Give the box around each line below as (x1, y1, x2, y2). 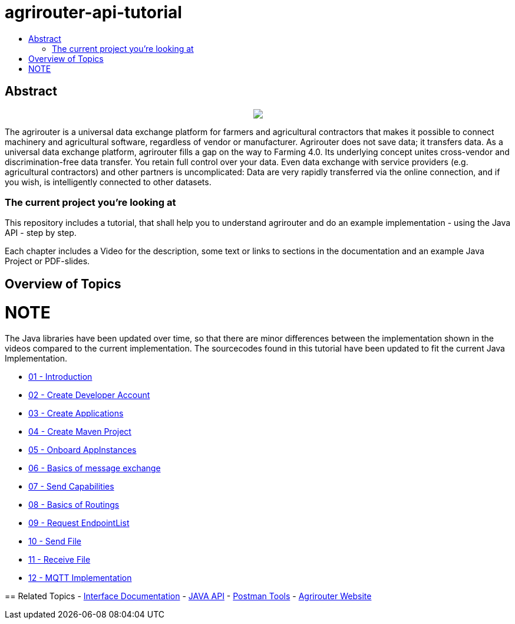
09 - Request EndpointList (28, 518, 130, 528)
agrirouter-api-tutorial (5, 2, 182, 22)
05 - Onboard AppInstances (28, 445, 137, 455)
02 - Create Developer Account (28, 390, 150, 400)
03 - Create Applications (28, 408, 124, 419)
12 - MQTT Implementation (28, 573, 132, 583)
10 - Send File (28, 536, 81, 547)
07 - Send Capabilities (28, 481, 114, 492)
